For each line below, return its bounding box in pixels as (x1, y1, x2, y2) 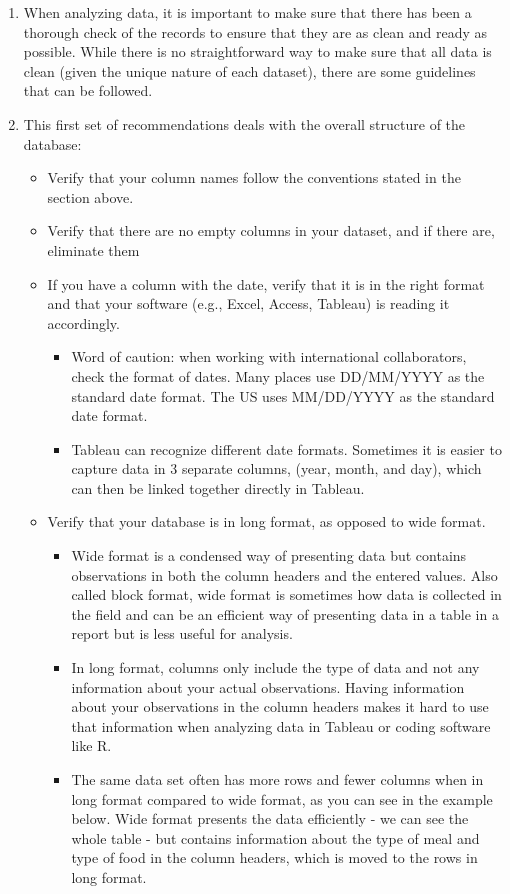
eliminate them (47, 239, 140, 260)
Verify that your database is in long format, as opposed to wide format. (47, 511, 486, 532)
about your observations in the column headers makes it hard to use (71, 696, 489, 717)
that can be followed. (23, 80, 153, 101)
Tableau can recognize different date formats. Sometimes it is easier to (71, 438, 502, 459)
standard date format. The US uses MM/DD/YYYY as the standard (71, 385, 495, 406)
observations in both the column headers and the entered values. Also (71, 564, 498, 585)
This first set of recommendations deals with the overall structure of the (23, 113, 466, 134)
